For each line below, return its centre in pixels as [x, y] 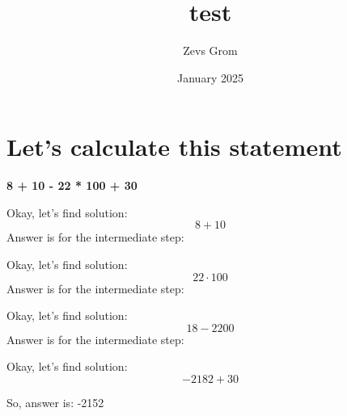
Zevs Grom [210, 50]
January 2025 [210, 77]
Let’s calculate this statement [174, 147]
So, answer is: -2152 [55, 402]
